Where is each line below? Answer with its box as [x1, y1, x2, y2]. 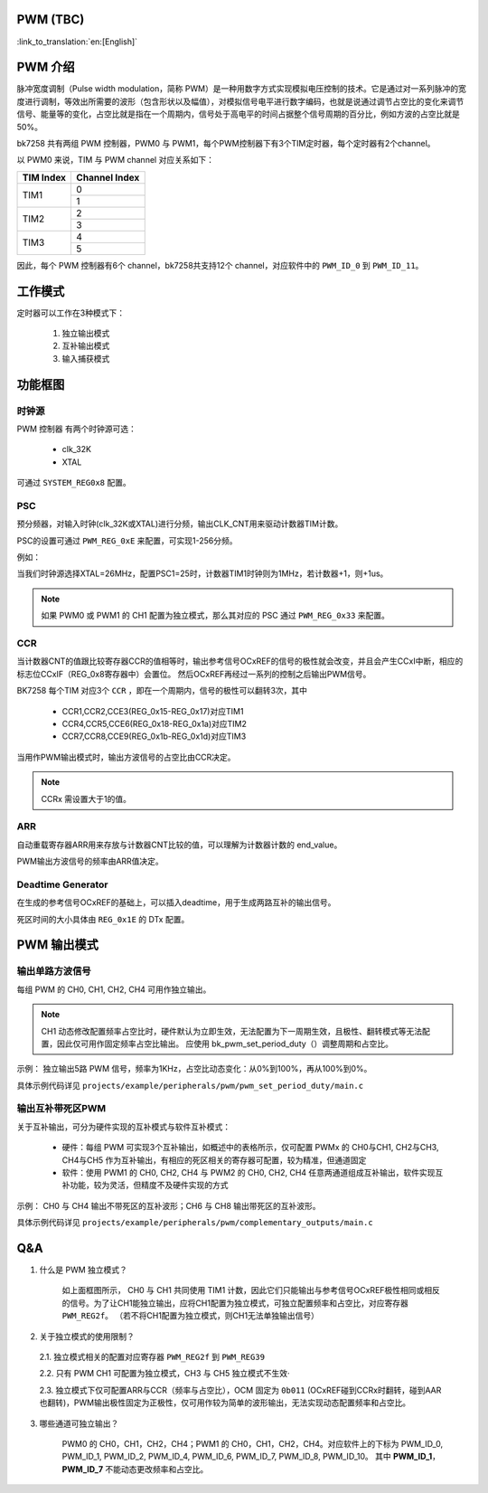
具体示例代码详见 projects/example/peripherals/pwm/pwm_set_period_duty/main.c [16, 1080, 364, 1091]
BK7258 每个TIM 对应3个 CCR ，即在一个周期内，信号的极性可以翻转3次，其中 [16, 685, 307, 696]
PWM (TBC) [16, 12, 85, 27]
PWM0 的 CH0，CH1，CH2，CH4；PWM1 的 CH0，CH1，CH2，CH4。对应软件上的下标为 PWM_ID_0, [61, 1439, 444, 1449]
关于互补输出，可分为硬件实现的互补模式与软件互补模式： [16, 1121, 230, 1132]
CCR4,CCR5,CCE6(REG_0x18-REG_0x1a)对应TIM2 [61, 718, 248, 729]
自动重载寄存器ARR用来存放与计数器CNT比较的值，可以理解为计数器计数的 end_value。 [16, 839, 343, 850]
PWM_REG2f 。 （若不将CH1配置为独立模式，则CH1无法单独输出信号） [61, 1310, 320, 1321]
